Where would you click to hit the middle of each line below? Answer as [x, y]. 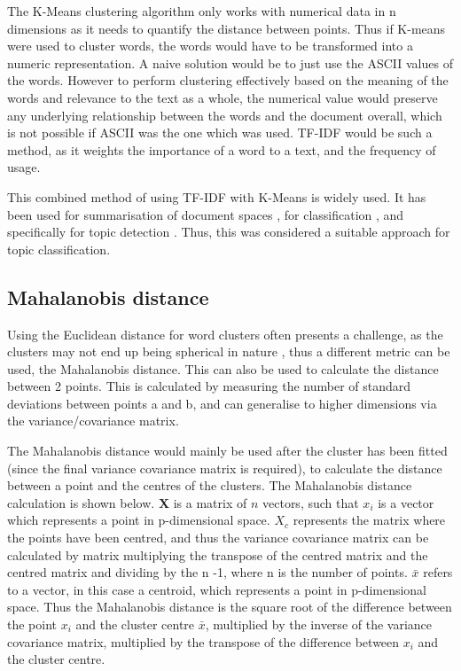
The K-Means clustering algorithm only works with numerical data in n [202, 11]
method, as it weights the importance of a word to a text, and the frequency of [222, 149]
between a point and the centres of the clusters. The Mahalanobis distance [210, 485]
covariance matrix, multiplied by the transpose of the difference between [203, 641]
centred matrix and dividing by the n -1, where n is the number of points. [207, 572]
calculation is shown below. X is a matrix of [127, 502]
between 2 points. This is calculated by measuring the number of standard [209, 386]
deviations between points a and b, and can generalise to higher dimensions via [222, 403]
